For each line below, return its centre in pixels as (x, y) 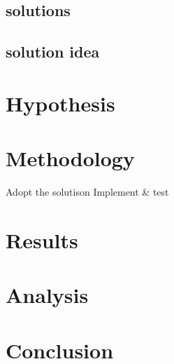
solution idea (53, 52)
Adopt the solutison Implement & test (87, 192)
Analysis (47, 295)
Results (42, 240)
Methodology (70, 158)
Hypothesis (60, 103)
